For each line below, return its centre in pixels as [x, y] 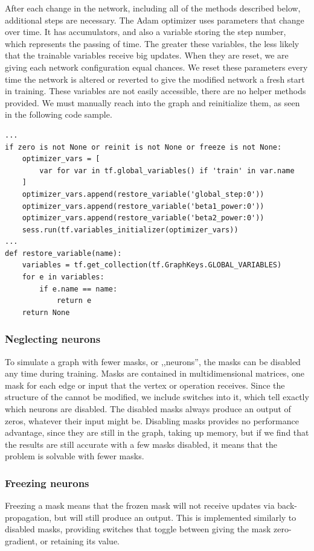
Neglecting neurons [53, 339]
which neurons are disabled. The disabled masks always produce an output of [148, 409]
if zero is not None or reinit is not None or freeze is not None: [143, 147]
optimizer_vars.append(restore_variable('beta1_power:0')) [143, 206]
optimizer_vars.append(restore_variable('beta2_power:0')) [143, 218]
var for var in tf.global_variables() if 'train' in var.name [167, 170]
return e [74, 301]
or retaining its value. [80, 541]
